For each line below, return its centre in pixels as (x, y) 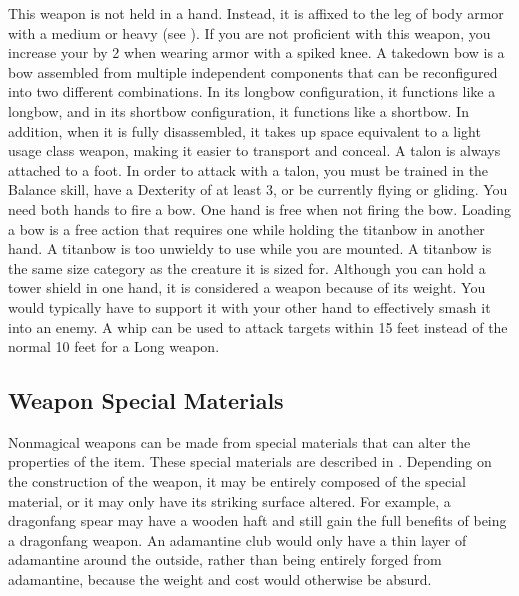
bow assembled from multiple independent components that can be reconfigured (253, 71)
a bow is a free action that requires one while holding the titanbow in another (246, 228)
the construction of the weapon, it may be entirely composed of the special (237, 481)
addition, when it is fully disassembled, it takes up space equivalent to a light (244, 130)
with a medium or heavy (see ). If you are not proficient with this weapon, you (249, 32)
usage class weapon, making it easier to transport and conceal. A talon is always (254, 150)
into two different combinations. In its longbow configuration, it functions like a (252, 91)
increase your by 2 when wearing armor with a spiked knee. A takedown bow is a (256, 52)
